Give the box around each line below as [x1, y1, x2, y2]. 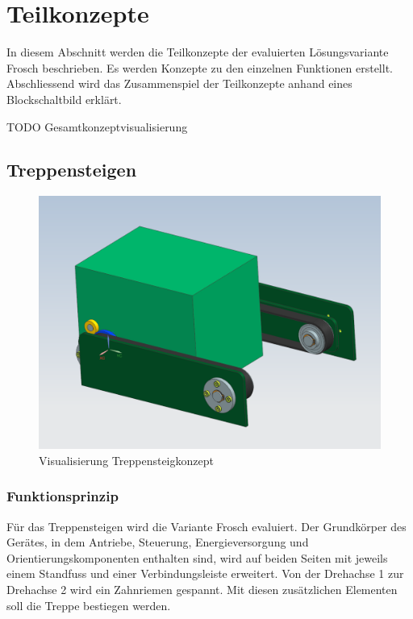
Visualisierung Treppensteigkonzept [39, 451, 214, 468]
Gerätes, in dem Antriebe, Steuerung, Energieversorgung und [6, 534, 309, 550]
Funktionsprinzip [6, 486, 119, 506]
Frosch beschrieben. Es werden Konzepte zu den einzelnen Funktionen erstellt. [6, 59, 393, 76]
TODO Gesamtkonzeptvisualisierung [6, 118, 188, 135]
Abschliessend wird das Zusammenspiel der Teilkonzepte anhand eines [6, 75, 353, 92]
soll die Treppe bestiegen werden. [6, 596, 171, 613]
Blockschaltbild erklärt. [6, 90, 122, 107]
